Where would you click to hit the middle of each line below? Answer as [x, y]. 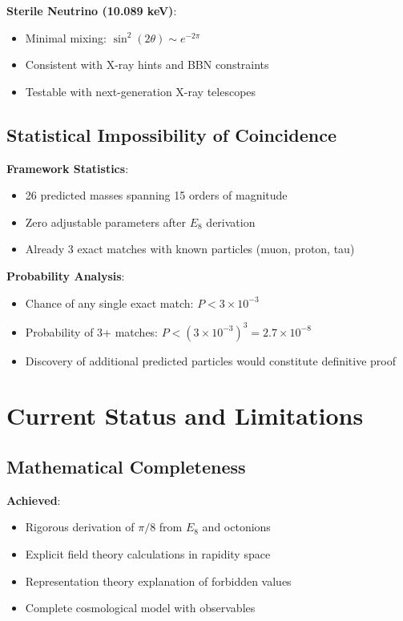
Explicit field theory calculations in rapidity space [148, 554]
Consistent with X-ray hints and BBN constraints [147, 65]
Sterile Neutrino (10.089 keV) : [92, 10]
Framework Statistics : [68, 168]
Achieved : [34, 500]
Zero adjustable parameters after [105, 222]
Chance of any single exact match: [109, 302]
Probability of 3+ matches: [92, 331]
